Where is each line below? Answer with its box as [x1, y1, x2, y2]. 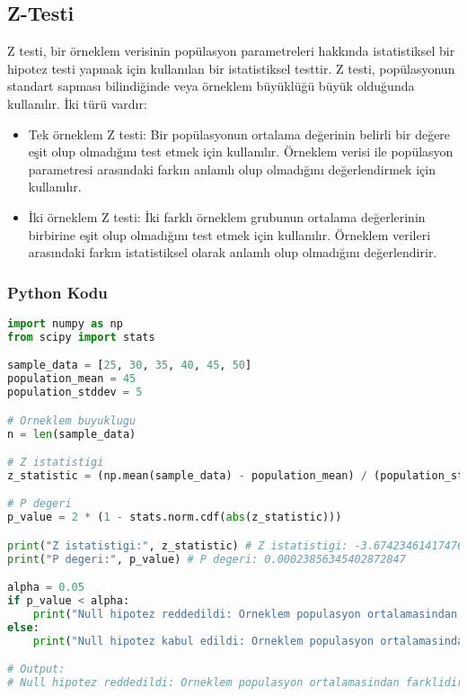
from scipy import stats [7, 330, 155, 344]
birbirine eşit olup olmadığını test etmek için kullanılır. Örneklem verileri [28, 225, 431, 244]
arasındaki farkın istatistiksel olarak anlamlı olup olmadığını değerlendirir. [28, 243, 437, 262]
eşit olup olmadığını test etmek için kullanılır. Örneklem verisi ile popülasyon [28, 142, 454, 161]
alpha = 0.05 [7, 581, 84, 594]
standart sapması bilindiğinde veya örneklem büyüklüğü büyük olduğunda [7, 76, 415, 95]
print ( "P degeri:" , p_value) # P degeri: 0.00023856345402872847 [7, 552, 406, 566]
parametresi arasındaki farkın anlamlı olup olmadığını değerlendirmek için [28, 159, 436, 178]
